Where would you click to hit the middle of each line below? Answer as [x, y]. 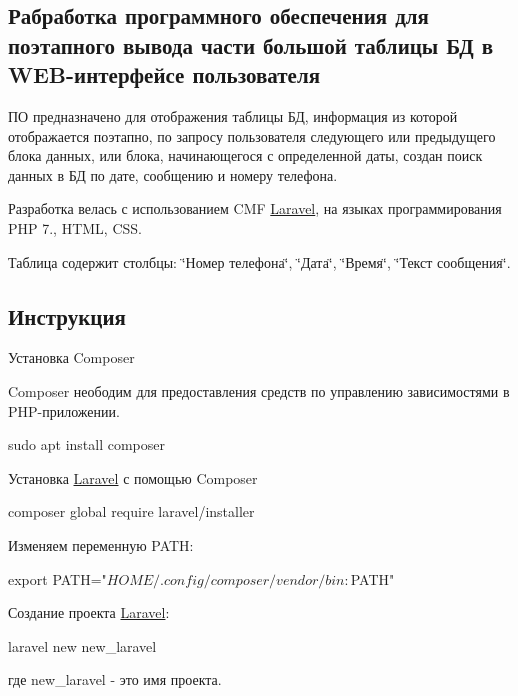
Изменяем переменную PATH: [101, 544]
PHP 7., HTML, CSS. [75, 227]
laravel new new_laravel [82, 645]
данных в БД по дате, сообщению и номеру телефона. [173, 174]
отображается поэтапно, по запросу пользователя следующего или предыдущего [252, 135]
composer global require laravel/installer [131, 511]
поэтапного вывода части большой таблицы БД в [251, 44]
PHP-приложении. [64, 410]
